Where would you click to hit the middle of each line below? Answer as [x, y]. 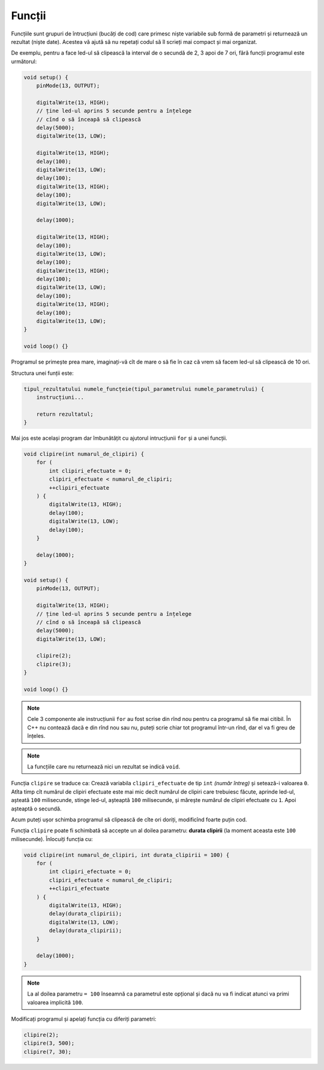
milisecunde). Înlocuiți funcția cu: [52, 839]
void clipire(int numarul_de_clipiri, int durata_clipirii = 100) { [127, 855]
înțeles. [36, 736]
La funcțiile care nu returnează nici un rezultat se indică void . [104, 767]
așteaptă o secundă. [36, 809]
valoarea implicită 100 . [55, 1002]
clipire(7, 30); [48, 1052]
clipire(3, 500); [49, 1043]
